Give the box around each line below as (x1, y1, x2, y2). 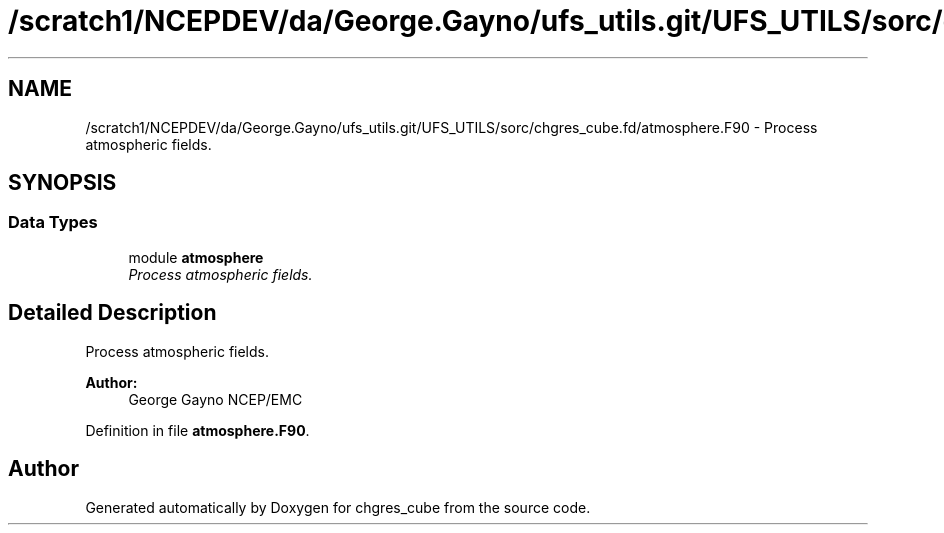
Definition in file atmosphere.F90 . (85, 421, 310, 439)
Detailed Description (8, 300, 217, 326)
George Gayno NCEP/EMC (128, 390, 303, 408)
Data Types (8, 212, 98, 233)
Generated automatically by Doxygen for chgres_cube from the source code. (85, 498, 591, 516)
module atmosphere (128, 248, 264, 266)
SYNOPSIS (8, 170, 117, 196)
